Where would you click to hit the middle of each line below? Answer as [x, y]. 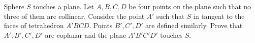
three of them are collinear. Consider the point [74, 16]
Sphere [14, 6]
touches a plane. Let [64, 6]
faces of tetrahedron [34, 25]
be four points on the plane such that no [190, 6]
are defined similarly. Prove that [194, 25]
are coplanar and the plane [85, 35]
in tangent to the [219, 16]
